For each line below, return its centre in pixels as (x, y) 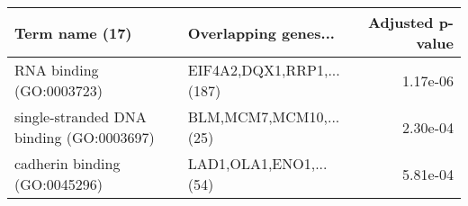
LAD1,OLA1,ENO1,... (257, 163)
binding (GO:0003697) (85, 137)
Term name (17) (73, 32)
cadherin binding (67, 163)
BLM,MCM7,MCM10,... (264, 116)
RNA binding (57, 70)
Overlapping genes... (261, 32)
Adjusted (400, 22)
